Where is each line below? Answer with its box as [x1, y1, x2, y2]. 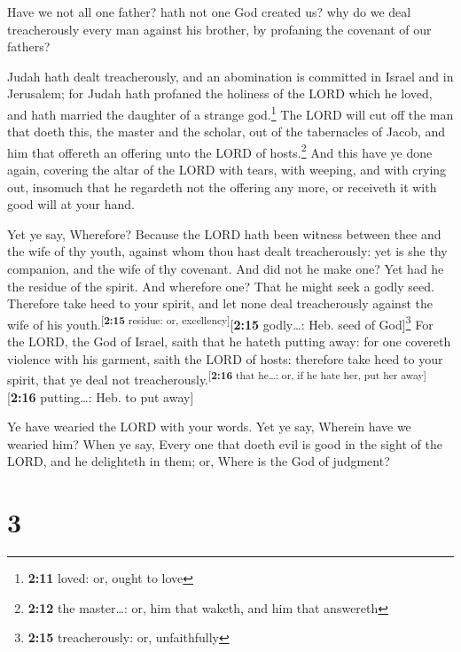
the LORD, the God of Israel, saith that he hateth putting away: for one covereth [7, 332, 451, 351]
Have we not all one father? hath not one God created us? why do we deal [7, 3, 411, 20]
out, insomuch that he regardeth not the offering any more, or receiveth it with [7, 177, 437, 196]
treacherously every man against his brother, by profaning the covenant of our [7, 19, 432, 38]
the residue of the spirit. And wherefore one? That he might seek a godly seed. [7, 276, 434, 295]
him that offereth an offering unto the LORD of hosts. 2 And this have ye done [7, 140, 433, 161]
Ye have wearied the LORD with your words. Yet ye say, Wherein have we [7, 417, 411, 436]
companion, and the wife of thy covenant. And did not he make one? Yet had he [7, 260, 444, 278]
